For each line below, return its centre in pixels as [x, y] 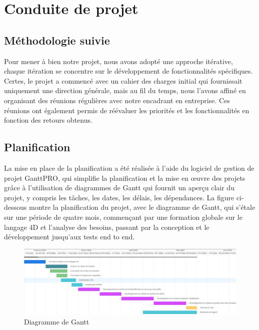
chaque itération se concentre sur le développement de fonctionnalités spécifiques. [128, 71]
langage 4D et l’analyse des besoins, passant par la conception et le [107, 227]
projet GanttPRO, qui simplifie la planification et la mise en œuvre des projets [125, 178]
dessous [15, 207]
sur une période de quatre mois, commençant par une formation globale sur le [123, 217]
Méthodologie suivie [57, 40]
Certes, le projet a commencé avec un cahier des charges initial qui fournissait [123, 80]
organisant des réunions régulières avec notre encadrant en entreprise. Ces [117, 100]
